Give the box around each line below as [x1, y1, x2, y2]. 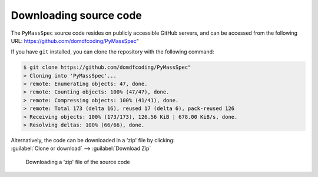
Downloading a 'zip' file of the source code [25, 158, 130, 165]
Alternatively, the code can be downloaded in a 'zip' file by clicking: [11, 137, 175, 144]
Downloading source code [11, 9, 143, 22]
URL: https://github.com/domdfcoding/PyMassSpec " [11, 37, 140, 44]
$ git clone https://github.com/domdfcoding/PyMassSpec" [23, 64, 191, 71]
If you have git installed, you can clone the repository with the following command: [11, 48, 214, 55]
